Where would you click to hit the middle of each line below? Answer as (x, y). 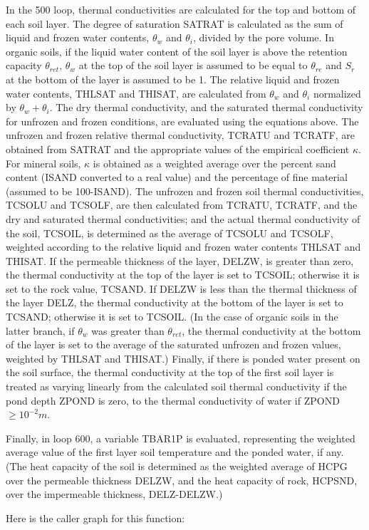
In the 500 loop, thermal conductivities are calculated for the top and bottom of (181, 9)
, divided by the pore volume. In (263, 37)
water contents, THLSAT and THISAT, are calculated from (136, 93)
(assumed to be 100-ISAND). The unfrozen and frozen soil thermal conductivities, (185, 191)
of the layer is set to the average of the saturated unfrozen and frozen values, (173, 344)
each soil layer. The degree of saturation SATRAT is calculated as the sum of (175, 23)
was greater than (128, 330)
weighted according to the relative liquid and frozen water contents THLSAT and (183, 247)
